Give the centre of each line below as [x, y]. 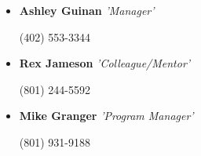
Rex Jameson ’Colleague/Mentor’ [105, 63]
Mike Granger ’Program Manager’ [106, 116]
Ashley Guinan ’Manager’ [87, 10]
